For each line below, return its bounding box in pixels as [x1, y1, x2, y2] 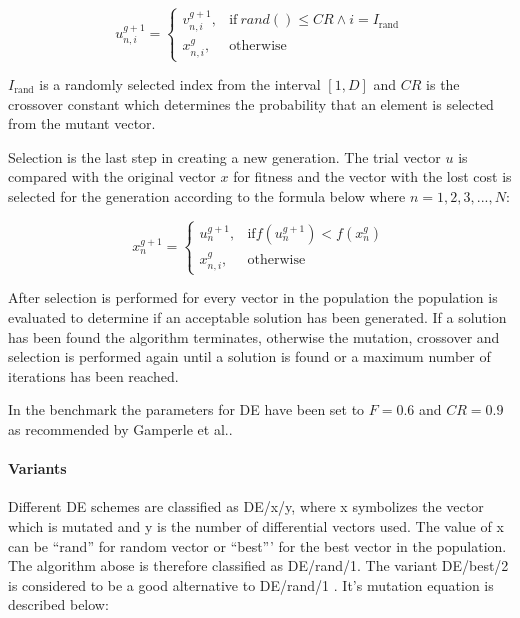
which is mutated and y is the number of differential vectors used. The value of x [8, 515, 504, 536]
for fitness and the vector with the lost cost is [233, 166, 512, 187]
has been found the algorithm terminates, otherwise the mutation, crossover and [8, 326, 500, 347]
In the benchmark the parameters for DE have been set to [8, 399, 365, 420]
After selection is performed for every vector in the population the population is [8, 287, 498, 308]
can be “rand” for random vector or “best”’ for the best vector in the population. [8, 535, 507, 556]
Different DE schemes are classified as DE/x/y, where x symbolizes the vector [8, 496, 484, 517]
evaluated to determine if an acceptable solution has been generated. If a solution [8, 307, 507, 327]
